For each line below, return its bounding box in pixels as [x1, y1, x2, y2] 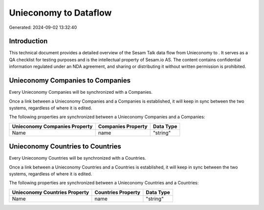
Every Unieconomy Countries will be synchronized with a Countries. [9, 155, 146, 161]
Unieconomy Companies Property [12, 123, 93, 129]
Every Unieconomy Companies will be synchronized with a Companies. [9, 89, 153, 95]
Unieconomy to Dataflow [9, 7, 112, 18]
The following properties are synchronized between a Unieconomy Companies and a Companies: [9, 114, 205, 120]
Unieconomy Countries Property [12, 189, 89, 195]
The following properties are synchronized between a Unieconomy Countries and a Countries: [9, 180, 199, 186]
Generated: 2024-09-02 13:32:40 [9, 24, 77, 30]
